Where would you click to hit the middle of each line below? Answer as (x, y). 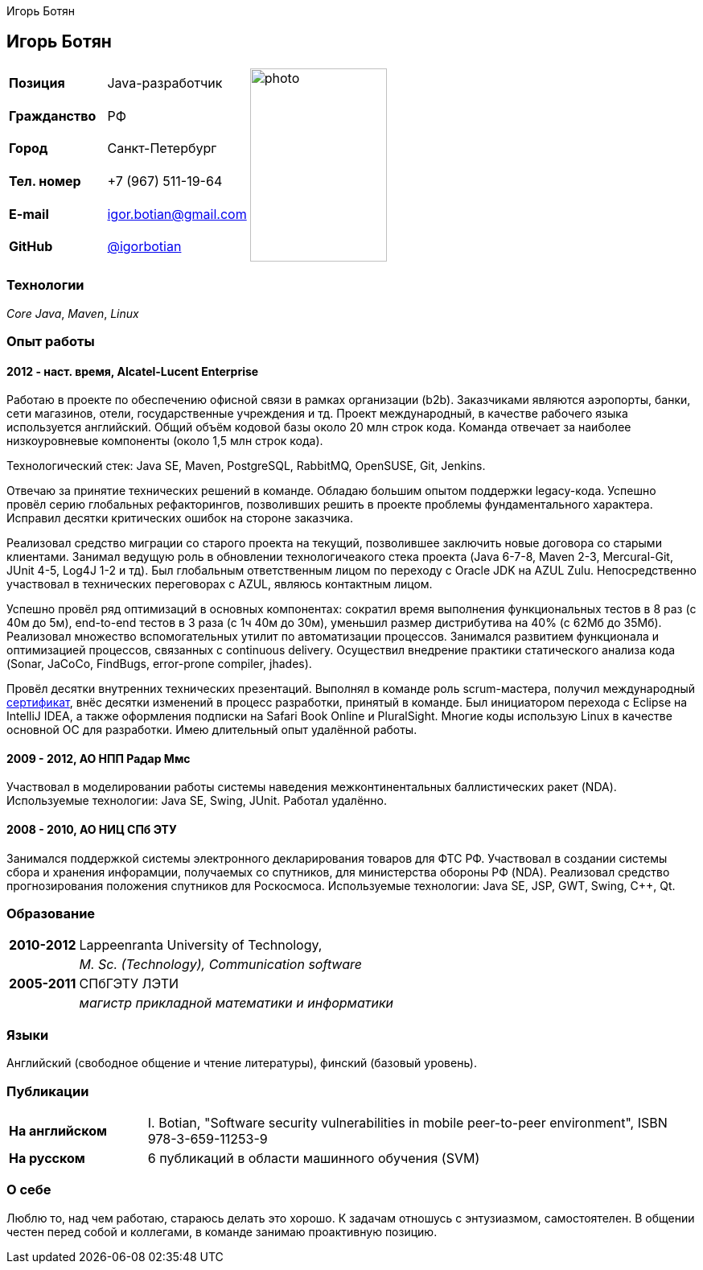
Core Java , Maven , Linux (73, 313)
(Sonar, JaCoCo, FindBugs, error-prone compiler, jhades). (159, 664)
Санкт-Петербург (162, 148)
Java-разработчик (165, 83)
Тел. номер (45, 181)
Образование (51, 913)
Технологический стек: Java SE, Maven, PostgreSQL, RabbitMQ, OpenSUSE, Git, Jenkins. (246, 466)
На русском (47, 1158)
